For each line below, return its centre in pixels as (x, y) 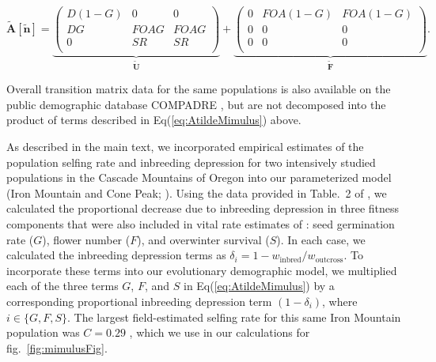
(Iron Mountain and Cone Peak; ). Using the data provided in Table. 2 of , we (197, 192)
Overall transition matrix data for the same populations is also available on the (199, 89)
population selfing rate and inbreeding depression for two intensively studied (191, 162)
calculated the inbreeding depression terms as (116, 255)
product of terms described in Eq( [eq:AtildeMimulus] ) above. (154, 120)
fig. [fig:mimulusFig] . (57, 347)
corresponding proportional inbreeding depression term (139, 301)
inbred (290, 260)
